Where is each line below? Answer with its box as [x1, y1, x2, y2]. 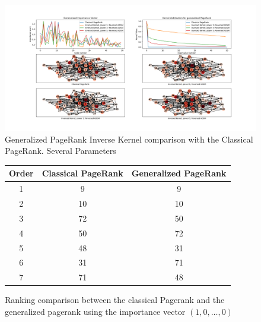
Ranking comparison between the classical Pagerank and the [5, 293, 225, 306]
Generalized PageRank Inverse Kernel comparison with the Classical [5, 132, 253, 145]
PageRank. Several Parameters [5, 144, 116, 157]
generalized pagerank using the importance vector [5, 305, 186, 317]
